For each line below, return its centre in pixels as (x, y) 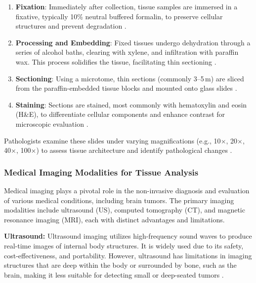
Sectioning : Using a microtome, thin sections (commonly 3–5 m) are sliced (130, 78)
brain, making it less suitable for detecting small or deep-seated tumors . (114, 274)
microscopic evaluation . (52, 124)
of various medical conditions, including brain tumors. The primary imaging (119, 200)
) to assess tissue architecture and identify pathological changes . (134, 150)
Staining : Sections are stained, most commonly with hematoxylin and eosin (131, 104)
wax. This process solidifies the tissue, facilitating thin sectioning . (116, 61)
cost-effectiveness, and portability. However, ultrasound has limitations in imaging (128, 255)
